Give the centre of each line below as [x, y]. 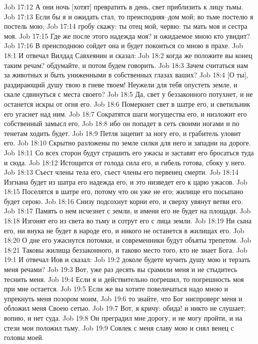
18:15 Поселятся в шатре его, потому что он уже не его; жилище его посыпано [124, 191]
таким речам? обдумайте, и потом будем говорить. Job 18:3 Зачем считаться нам [126, 65]
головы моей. [24, 337]
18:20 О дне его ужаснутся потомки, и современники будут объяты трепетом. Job [128, 240]
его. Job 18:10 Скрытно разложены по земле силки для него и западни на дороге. [128, 143]
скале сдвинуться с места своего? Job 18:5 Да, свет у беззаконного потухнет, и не [129, 94]
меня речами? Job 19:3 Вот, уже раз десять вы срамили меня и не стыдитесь [121, 269]
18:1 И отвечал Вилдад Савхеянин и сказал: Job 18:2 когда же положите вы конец [128, 55]
